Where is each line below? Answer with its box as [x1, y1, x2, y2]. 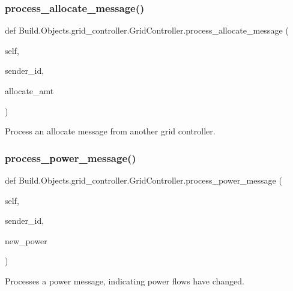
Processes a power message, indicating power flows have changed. [5, 274, 244, 287]
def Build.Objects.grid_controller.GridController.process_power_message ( [5, 174, 282, 186]
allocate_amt [5, 85, 54, 97]
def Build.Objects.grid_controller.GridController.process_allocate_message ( [5, 24, 289, 37]
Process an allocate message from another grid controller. [5, 125, 216, 137]
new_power [5, 234, 47, 247]
